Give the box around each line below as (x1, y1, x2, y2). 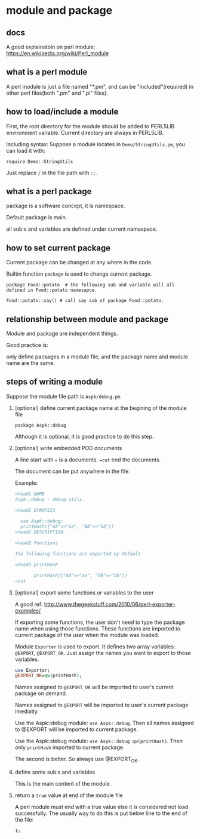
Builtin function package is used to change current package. (6, 270, 152, 277)
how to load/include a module (6, 107, 119, 117)
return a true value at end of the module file (14, 792, 124, 799)
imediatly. (14, 708, 39, 715)
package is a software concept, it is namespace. (6, 202, 125, 210)
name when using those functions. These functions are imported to (14, 624, 181, 632)
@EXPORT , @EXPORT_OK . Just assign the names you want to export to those (14, 649, 191, 656)
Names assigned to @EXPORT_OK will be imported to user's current (14, 684, 174, 691)
